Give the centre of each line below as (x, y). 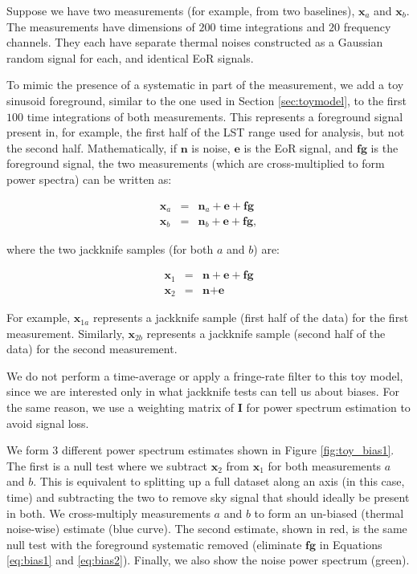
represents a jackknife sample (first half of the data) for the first (251, 318)
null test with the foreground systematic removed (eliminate (154, 544)
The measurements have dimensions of (101, 26)
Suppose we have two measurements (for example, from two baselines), (181, 10)
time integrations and (272, 26)
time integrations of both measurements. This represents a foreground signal (215, 116)
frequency (367, 26)
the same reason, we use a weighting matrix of (120, 407)
